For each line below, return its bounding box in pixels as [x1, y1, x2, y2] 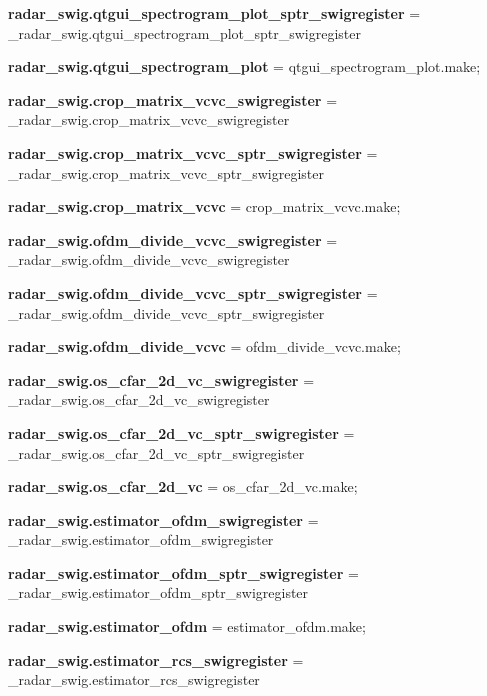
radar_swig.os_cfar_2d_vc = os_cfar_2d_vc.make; [8, 476, 358, 497]
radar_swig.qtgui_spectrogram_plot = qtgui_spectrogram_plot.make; [8, 56, 481, 77]
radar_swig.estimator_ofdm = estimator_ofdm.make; [8, 616, 366, 637]
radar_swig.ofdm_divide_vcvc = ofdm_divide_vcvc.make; [8, 336, 401, 357]
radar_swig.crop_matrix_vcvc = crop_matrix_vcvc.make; [8, 196, 401, 217]
